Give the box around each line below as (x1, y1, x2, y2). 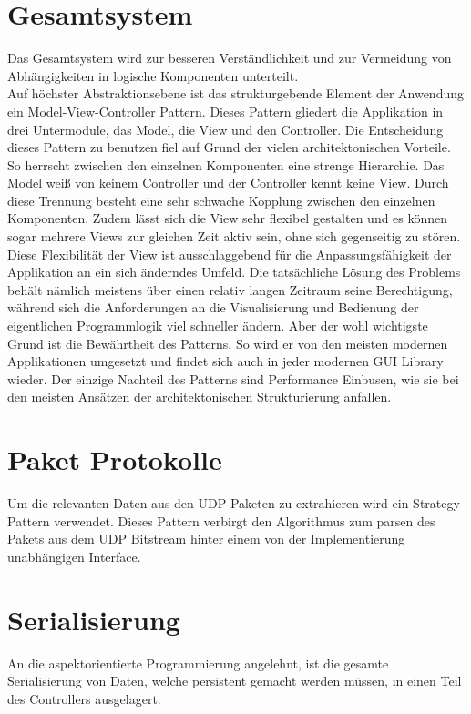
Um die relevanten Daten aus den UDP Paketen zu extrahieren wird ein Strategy (7, 494, 460, 513)
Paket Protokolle (7, 441, 222, 478)
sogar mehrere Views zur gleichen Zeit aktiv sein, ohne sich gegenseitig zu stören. (7, 227, 461, 246)
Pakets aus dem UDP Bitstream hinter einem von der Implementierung (7, 529, 405, 548)
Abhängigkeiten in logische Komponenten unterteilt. (7, 66, 299, 85)
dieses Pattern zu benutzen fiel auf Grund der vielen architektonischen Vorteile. (7, 138, 451, 157)
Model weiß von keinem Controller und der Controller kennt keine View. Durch (7, 173, 449, 192)
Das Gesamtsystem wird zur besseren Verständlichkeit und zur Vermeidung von (7, 48, 452, 67)
